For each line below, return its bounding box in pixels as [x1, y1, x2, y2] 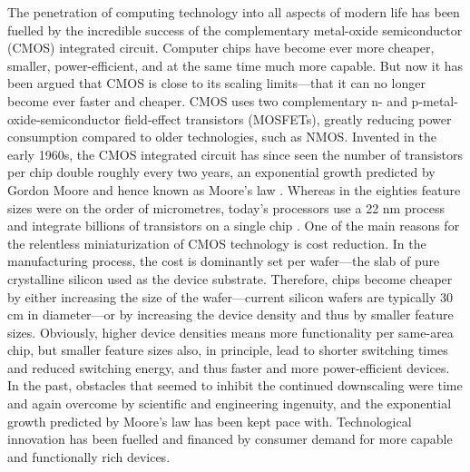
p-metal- [411, 91, 458, 110]
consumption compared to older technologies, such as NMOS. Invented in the [7, 127, 436, 146]
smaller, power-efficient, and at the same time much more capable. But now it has [7, 55, 464, 74]
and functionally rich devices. [7, 447, 171, 466]
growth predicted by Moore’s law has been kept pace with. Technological [7, 411, 412, 430]
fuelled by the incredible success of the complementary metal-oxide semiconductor [7, 20, 463, 39]
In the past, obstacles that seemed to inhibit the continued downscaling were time [7, 376, 463, 395]
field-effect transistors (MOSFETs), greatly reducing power [124, 109, 452, 128]
